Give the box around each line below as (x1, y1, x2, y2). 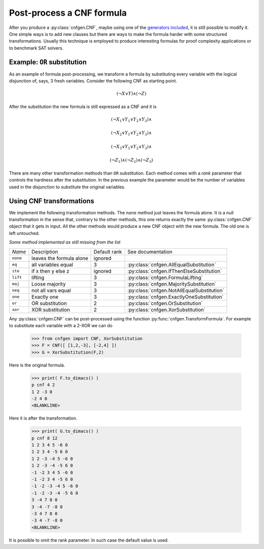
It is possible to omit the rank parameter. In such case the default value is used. (9, 537, 169, 543)
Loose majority (31, 280, 66, 287)
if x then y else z (31, 267, 69, 274)
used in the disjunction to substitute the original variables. (9, 184, 126, 190)
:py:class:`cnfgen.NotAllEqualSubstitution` (127, 287, 224, 294)
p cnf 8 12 (31, 435, 58, 441)
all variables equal (31, 261, 73, 268)
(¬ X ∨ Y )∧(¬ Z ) (116, 91, 147, 97)
